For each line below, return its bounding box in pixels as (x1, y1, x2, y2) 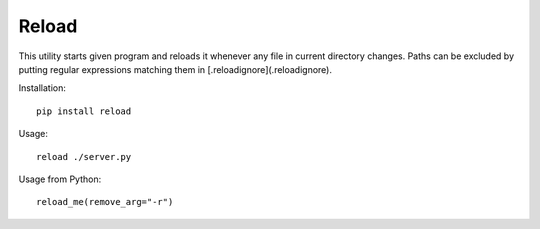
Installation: (18, 82, 67, 94)
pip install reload (36, 105, 132, 117)
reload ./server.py (36, 151, 132, 162)
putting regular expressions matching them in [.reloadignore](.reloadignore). (18, 63, 333, 75)
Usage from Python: (18, 173, 102, 185)
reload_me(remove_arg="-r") (36, 196, 174, 208)
